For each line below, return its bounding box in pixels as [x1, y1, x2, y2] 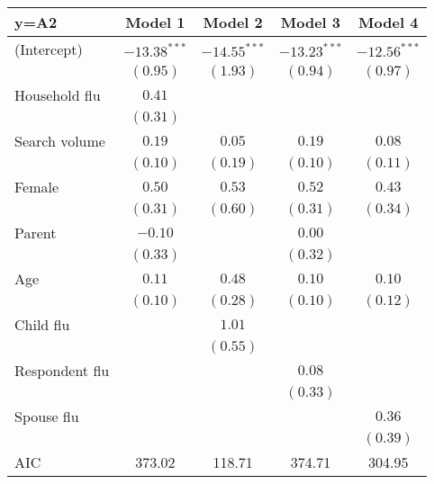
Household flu [14, 85, 101, 105]
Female [14, 176, 59, 197]
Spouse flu [14, 406, 79, 426]
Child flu [14, 314, 70, 335]
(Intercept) [14, 39, 83, 59]
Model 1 [125, 12, 185, 32]
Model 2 [203, 12, 263, 32]
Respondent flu [14, 360, 110, 381]
